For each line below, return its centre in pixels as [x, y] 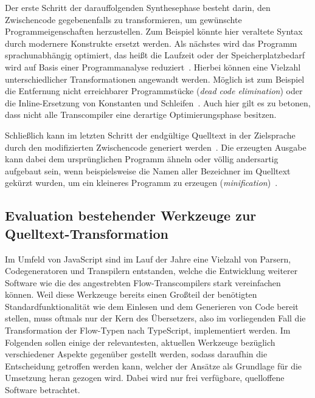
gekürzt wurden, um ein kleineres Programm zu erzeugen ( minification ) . [141, 183]
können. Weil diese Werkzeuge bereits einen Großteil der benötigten [131, 294]
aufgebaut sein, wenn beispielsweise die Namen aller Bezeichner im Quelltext [148, 170]
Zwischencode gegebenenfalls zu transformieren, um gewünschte [123, 19]
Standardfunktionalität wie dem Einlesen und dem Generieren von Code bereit [152, 306]
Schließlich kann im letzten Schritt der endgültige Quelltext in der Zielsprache [150, 135]
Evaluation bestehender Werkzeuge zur [131, 215]
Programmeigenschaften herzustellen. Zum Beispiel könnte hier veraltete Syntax [154, 31]
